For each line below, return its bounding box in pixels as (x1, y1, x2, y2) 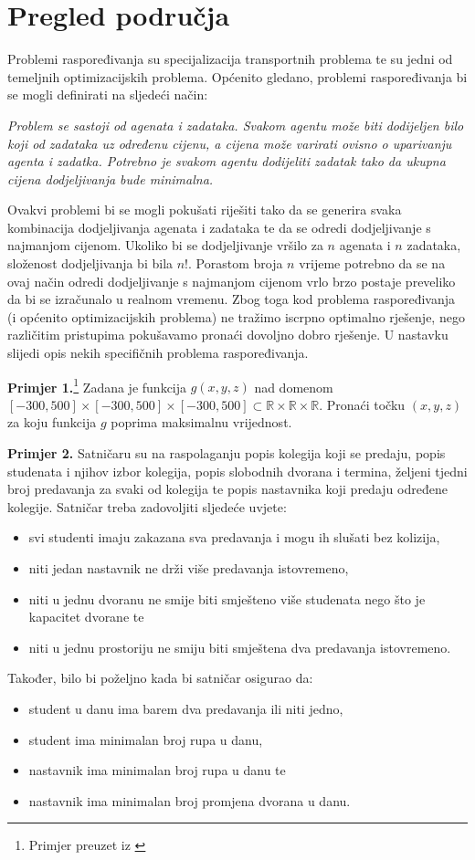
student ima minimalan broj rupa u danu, (28, 729, 263, 749)
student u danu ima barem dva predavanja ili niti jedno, (28, 699, 343, 718)
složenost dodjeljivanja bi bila (7, 254, 174, 273)
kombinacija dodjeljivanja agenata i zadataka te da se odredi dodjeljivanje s (7, 217, 431, 236)
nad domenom (254, 377, 333, 396)
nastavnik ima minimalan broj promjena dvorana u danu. (28, 791, 351, 810)
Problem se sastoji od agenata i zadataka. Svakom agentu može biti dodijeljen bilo (7, 115, 464, 134)
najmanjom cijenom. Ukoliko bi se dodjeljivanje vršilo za (7, 236, 323, 255)
